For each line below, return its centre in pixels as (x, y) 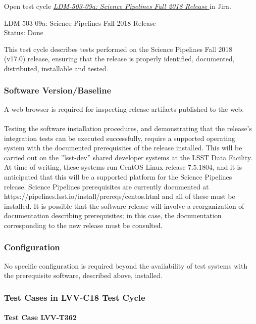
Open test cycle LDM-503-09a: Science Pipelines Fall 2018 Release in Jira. (118, 6)
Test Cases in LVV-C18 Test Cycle (75, 297)
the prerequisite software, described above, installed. (83, 275)
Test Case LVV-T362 (40, 317)
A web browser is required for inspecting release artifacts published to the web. (124, 109)
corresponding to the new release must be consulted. (83, 225)
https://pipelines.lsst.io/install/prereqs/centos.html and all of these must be (120, 196)
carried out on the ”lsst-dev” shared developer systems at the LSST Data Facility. (128, 157)
